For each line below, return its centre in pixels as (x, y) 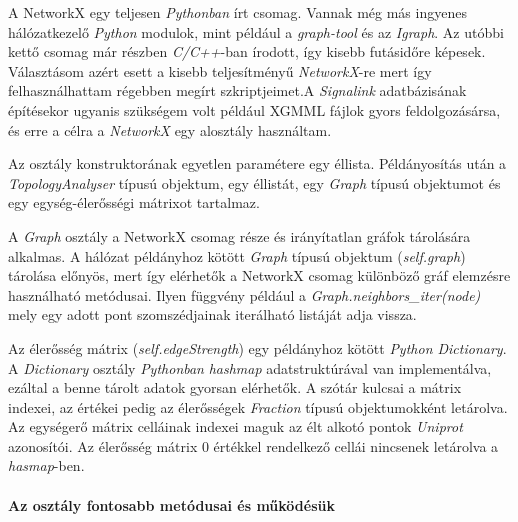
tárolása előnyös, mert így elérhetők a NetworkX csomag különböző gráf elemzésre (259, 275)
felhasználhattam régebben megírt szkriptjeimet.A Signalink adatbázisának (237, 90)
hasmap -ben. (46, 465)
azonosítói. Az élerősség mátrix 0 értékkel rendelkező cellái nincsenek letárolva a (253, 445)
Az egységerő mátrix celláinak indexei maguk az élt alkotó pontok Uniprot (235, 426)
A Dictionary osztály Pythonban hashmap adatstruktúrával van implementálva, (250, 367)
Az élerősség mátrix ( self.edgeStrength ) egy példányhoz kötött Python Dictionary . (257, 347)
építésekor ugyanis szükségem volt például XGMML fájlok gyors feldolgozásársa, (254, 109)
